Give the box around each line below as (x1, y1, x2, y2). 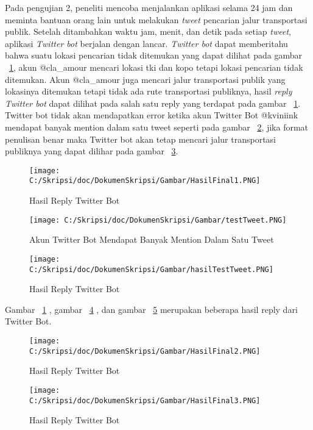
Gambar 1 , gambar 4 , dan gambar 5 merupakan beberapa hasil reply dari (5, 303, 298, 315)
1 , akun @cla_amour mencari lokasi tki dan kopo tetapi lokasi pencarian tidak (9, 60, 303, 73)
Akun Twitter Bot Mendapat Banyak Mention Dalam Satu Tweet (29, 233, 274, 246)
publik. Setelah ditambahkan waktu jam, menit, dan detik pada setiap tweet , (5, 25, 291, 38)
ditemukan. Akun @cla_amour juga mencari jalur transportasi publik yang (5, 73, 286, 85)
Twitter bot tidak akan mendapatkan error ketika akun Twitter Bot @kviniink (5, 109, 298, 121)
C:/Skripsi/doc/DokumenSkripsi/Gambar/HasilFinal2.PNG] (29, 346, 261, 356)
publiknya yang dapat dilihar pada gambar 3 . (5, 145, 178, 157)
